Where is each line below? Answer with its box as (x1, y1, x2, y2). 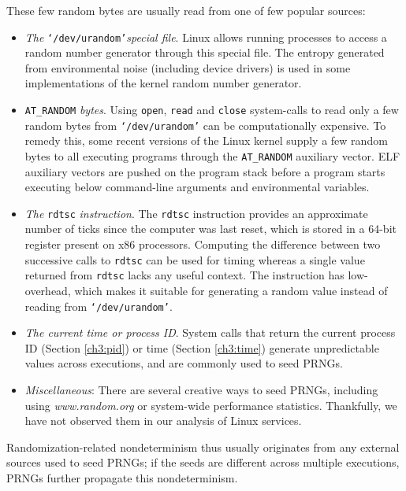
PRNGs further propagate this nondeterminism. (6, 469, 238, 485)
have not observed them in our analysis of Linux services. (24, 412, 302, 429)
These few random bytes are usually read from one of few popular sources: (6, 2, 366, 18)
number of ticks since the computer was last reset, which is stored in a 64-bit (24, 220, 397, 237)
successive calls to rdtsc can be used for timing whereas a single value (24, 251, 365, 268)
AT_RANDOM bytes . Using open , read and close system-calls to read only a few (24, 102, 399, 118)
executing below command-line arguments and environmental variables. (24, 179, 370, 195)
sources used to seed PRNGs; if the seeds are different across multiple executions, (6, 454, 400, 471)
